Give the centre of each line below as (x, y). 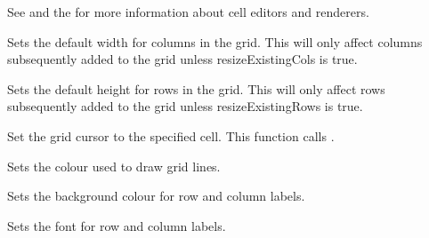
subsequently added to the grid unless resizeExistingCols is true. (182, 59)
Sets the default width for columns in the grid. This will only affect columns (215, 41)
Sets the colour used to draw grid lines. (114, 166)
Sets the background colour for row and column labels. (156, 196)
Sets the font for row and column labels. (117, 225)
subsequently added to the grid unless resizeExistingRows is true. (185, 106)
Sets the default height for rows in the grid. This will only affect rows (196, 88)
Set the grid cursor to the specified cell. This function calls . (171, 135)
